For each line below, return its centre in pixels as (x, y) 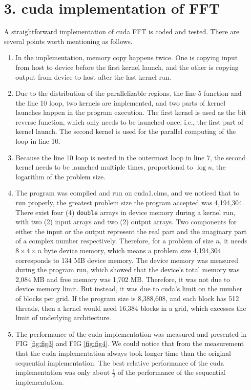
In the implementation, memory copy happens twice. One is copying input (126, 57)
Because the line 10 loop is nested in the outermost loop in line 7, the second (131, 157)
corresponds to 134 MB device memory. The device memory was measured (127, 260)
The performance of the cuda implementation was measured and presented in (131, 334)
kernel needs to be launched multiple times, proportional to (104, 167)
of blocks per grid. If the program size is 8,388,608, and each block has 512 (127, 298)
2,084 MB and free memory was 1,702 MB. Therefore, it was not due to (123, 279)
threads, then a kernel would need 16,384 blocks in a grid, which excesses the (131, 308)
